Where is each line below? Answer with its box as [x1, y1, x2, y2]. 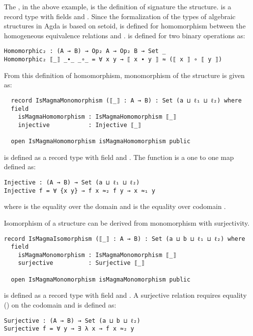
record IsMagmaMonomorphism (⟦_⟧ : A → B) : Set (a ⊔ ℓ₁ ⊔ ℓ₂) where [11, 97, 242, 104]
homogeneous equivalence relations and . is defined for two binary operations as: [4, 30, 245, 40]
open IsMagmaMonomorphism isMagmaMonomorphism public [11, 276, 191, 283]
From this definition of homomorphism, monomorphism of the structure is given [4, 70, 245, 80]
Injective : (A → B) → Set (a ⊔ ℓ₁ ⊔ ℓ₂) [4, 179, 140, 186]
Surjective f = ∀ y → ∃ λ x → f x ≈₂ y [4, 325, 134, 333]
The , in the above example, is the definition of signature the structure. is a [4, 1, 231, 11]
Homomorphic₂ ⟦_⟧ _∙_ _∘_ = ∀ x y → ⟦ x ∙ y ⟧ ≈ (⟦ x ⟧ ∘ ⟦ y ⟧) [4, 56, 222, 63]
